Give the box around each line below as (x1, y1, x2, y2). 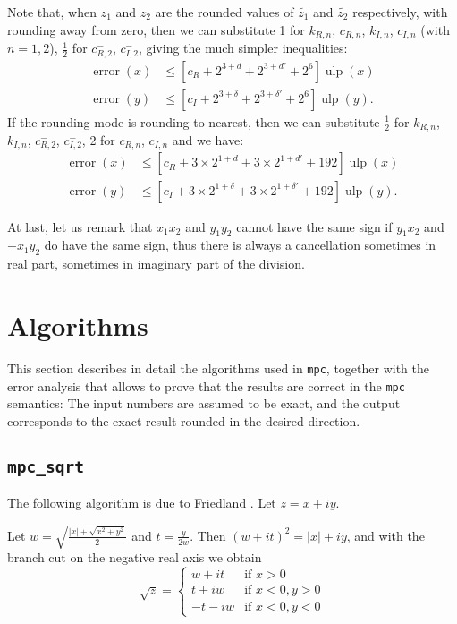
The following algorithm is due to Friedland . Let (7, 493, 276, 512)
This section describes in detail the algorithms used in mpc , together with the (7, 358, 429, 377)
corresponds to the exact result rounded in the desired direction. (7, 411, 360, 430)
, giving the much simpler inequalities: (138, 38, 348, 57)
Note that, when (7, 3, 97, 21)
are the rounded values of (155, 3, 294, 21)
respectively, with (352, 3, 448, 21)
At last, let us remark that (7, 217, 153, 235)
